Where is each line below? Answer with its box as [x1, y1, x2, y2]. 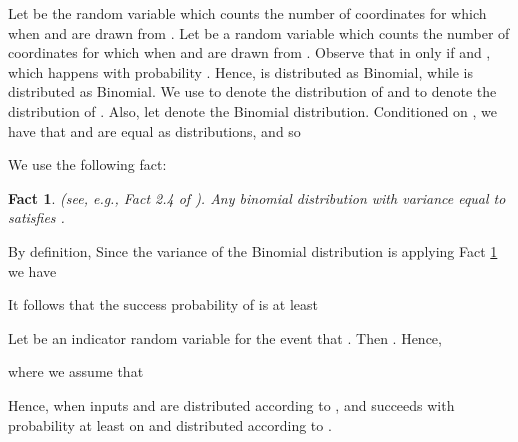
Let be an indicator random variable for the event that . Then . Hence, [8, 327, 442, 348]
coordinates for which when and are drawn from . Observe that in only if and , [8, 42, 491, 63]
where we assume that [8, 361, 144, 382]
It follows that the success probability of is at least [8, 294, 319, 315]
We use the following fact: [8, 154, 167, 175]
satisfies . [8, 207, 65, 228]
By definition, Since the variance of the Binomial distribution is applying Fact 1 [8, 240, 498, 261]
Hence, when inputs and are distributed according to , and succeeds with [8, 394, 455, 415]
